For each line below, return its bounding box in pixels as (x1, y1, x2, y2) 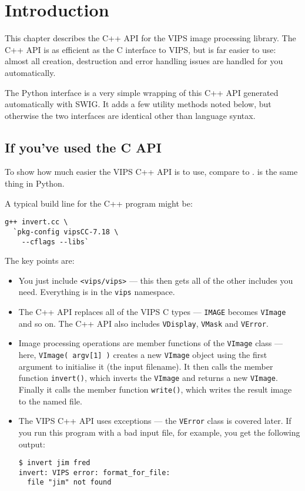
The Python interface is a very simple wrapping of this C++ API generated (5, 86, 279, 98)
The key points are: (5, 254, 75, 267)
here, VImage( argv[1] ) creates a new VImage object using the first (18, 349, 267, 361)
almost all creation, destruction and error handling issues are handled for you (5, 55, 283, 67)
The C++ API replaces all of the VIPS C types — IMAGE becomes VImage (18, 306, 286, 318)
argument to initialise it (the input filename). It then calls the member (18, 360, 273, 372)
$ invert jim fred (18, 459, 91, 467)
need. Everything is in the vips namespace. (18, 286, 175, 298)
